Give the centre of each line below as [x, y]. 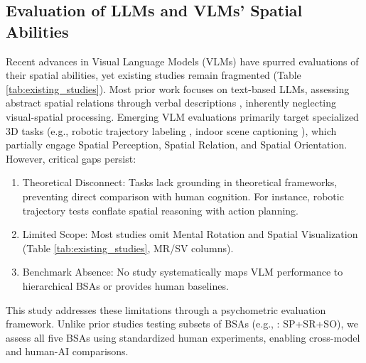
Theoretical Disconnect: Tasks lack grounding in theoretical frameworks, [180, 182]
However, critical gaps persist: [71, 158]
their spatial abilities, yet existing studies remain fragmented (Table [154, 75]
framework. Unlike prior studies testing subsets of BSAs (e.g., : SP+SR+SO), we [182, 324]
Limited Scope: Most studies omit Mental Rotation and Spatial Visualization [190, 234]
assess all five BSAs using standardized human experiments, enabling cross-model [183, 337]
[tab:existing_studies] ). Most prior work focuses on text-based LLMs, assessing [178, 88]
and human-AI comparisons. [67, 351]
